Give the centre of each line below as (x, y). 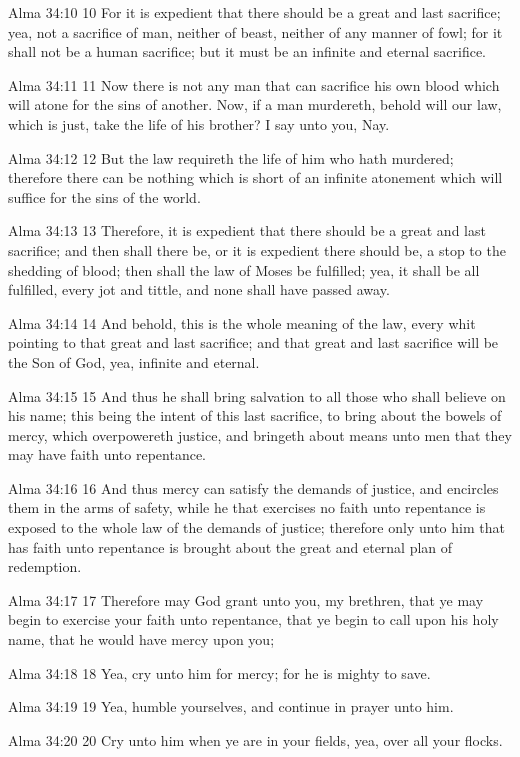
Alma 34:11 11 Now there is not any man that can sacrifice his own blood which (254, 84)
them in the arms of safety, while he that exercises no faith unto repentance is (247, 507)
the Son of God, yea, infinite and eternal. (134, 361)
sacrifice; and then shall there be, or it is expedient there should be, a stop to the (257, 249)
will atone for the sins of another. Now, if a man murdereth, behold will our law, (255, 104)
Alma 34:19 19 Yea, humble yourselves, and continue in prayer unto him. (231, 706)
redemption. (45, 566)
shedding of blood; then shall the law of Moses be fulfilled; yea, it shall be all (244, 269)
